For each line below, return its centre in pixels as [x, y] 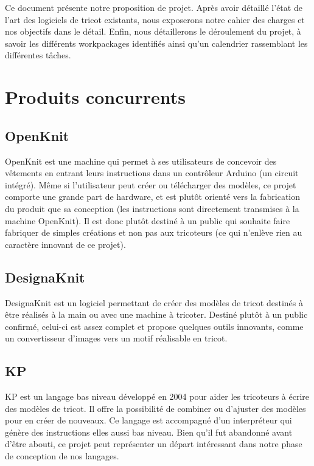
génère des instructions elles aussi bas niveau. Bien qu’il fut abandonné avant [149, 432]
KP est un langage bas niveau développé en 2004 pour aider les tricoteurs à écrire [157, 396]
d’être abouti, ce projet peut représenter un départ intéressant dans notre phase [154, 444]
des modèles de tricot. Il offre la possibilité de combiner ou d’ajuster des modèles [155, 408]
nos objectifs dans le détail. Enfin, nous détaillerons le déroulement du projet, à [153, 31]
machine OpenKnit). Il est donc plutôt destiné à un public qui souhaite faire [148, 220]
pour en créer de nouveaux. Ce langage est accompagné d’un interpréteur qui [148, 420]
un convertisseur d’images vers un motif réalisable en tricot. [116, 338]
